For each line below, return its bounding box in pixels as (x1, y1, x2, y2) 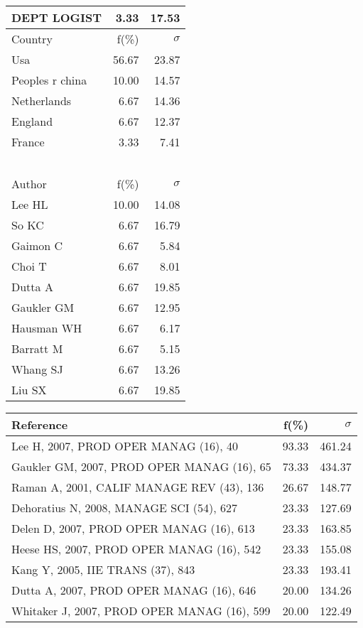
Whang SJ (11, 361, 63, 377)
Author (11, 175, 47, 192)
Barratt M (11, 340, 63, 357)
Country (11, 31, 53, 47)
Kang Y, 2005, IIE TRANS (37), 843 (11, 561, 195, 578)
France (11, 134, 45, 150)
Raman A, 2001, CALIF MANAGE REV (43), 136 (11, 479, 264, 495)
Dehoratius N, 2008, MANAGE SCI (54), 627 (11, 499, 238, 516)
